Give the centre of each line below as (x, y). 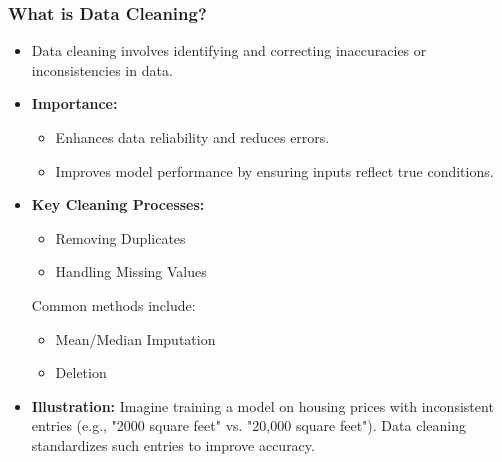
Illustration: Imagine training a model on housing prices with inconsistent (262, 405)
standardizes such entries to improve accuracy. (173, 444)
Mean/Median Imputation (135, 338)
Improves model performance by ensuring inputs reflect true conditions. (274, 170)
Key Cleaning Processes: (118, 204)
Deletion (81, 372)
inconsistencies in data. (102, 69)
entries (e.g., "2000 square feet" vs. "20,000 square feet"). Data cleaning (248, 425)
